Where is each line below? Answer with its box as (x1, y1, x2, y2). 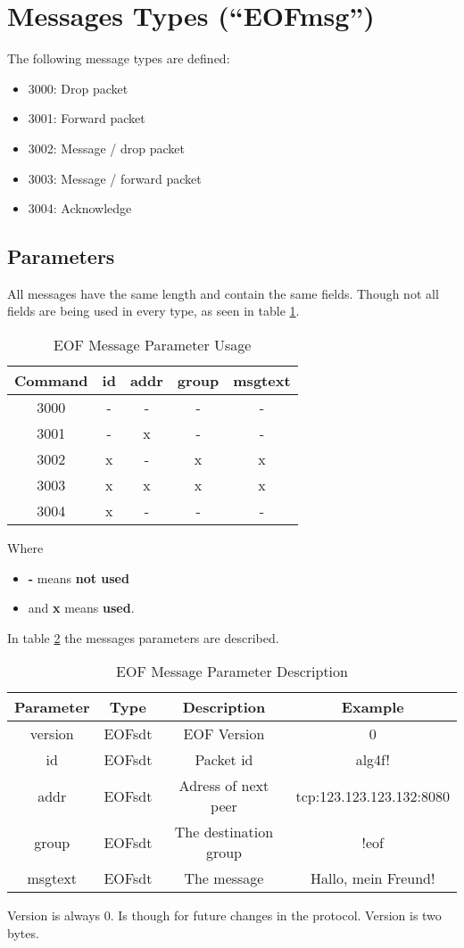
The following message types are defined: (7, 49, 230, 68)
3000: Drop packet (28, 78, 128, 97)
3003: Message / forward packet (28, 169, 202, 187)
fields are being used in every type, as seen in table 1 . (7, 301, 300, 320)
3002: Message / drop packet (28, 138, 185, 157)
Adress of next (178, 775, 269, 796)
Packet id (195, 749, 253, 771)
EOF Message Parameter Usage (54, 334, 252, 356)
